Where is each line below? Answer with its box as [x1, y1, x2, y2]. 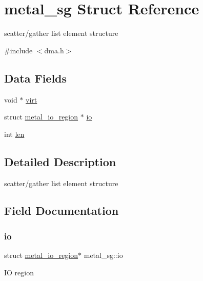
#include [4, 45, 33, 55]
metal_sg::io [84, 250, 123, 260]
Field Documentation [4, 203, 119, 218]
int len [4, 128, 25, 139]
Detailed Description [4, 153, 116, 169]
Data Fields [4, 70, 67, 86]
